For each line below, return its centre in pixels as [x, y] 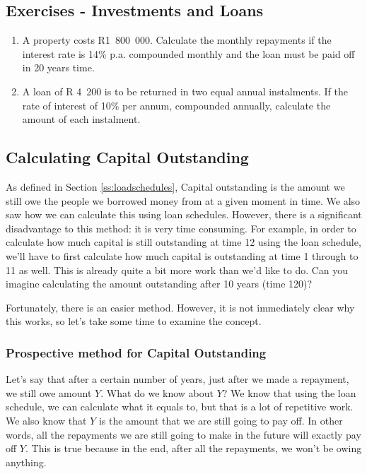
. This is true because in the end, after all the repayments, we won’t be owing [193, 448]
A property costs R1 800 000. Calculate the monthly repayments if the [177, 40]
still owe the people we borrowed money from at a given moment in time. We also [183, 200]
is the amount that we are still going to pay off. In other [221, 420]
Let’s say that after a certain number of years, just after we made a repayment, [177, 379]
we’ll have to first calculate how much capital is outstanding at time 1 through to [182, 255]
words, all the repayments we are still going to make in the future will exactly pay [183, 434]
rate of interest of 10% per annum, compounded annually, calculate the [176, 105]
